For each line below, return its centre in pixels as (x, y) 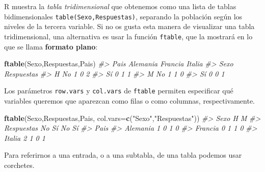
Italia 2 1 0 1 (25, 138)
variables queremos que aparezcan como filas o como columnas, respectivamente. (130, 100)
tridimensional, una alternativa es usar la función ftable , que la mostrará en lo (128, 36)
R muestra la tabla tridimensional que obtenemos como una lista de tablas (120, 6)
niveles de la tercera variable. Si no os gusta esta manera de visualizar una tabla (129, 26)
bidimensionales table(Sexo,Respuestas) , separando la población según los (123, 16)
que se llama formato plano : (51, 46)
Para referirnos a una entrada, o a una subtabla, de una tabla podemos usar (123, 155)
